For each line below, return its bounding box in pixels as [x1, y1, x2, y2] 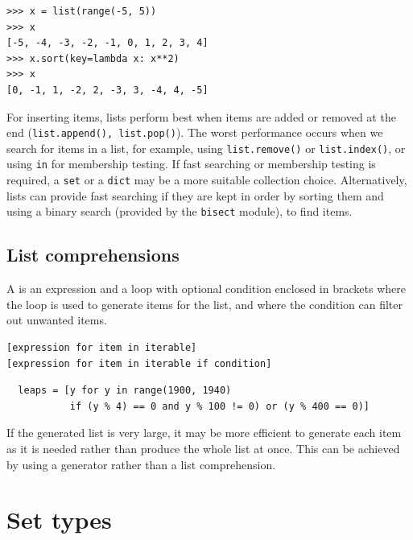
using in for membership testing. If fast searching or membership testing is [6, 155, 376, 172]
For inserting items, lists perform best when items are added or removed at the [6, 108, 396, 125]
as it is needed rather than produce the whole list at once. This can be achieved [6, 439, 400, 456]
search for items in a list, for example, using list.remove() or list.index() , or [6, 139, 406, 156]
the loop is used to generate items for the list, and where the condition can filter [6, 295, 403, 312]
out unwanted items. [6, 311, 107, 328]
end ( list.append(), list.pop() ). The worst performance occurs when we [6, 124, 383, 141]
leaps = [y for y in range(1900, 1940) [18, 385, 232, 397]
